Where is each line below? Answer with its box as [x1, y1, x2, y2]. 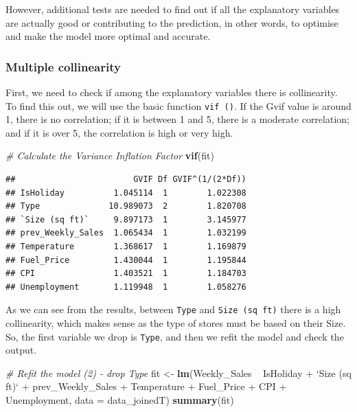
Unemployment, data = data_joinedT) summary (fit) [5, 393, 234, 407]
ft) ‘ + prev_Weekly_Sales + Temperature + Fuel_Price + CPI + [5, 379, 287, 393]
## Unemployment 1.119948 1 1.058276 [5, 282, 246, 292]
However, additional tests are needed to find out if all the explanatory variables [5, 2, 340, 16]
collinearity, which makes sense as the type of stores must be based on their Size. [5, 316, 346, 330]
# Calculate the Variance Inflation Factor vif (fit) [5, 148, 214, 163]
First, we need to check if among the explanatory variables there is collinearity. [5, 85, 338, 99]
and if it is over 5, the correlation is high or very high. [5, 125, 233, 139]
